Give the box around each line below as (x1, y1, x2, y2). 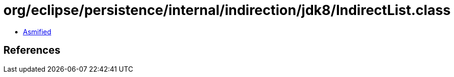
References (3, 44, 60, 57)
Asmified (23, 27, 52, 36)
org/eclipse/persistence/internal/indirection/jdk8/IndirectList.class (3, 2, 451, 18)
